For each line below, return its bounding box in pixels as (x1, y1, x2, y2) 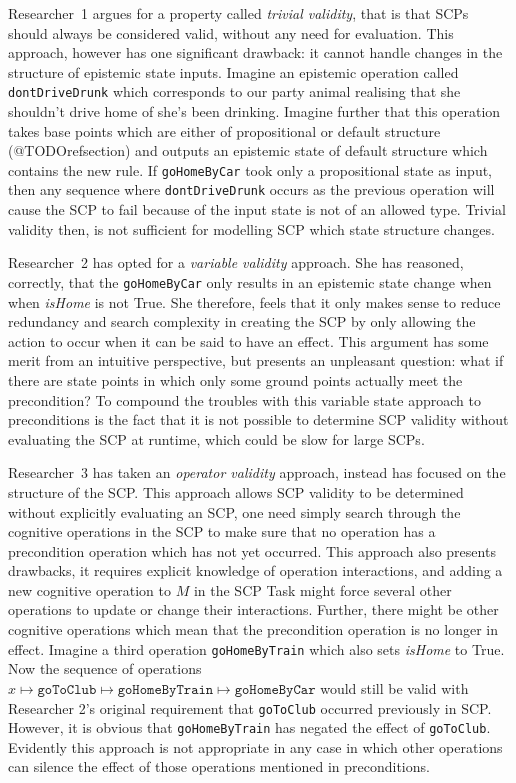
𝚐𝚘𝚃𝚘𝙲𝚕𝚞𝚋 (37, 682, 97, 697)
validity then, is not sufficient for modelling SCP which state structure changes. (8, 218, 495, 239)
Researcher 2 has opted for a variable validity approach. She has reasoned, (8, 252, 464, 273)
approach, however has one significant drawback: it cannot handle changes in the (8, 42, 503, 63)
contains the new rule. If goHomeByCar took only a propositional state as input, (8, 159, 493, 180)
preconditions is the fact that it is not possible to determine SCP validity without (8, 409, 509, 430)
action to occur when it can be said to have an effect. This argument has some (8, 330, 489, 351)
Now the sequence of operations (8, 658, 202, 679)
